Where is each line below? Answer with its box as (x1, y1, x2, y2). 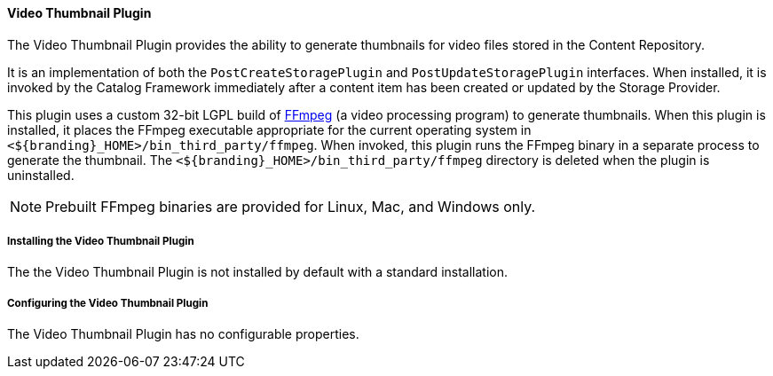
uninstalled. (7, 167, 75, 183)
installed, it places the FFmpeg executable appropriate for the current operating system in (7, 121, 532, 137)
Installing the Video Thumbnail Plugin (7, 235, 194, 247)
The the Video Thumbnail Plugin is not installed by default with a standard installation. (7, 264, 509, 280)
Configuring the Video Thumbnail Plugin (7, 296, 209, 309)
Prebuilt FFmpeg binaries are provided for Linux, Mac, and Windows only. (45, 197, 536, 215)
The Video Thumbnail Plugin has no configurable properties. (7, 326, 359, 342)
